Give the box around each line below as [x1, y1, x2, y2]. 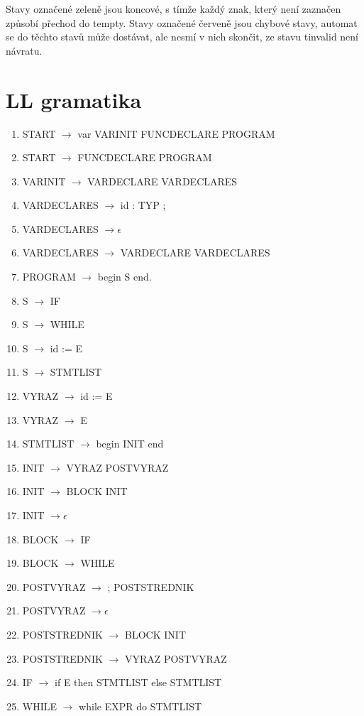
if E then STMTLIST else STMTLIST [55, 675, 222, 690]
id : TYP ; [120, 197, 166, 212]
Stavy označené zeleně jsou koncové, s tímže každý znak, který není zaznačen [6, 1, 341, 16]
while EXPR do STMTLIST [79, 698, 202, 713]
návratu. [6, 43, 43, 58]
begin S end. [97, 269, 152, 284]
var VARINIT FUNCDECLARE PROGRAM [77, 126, 275, 141]
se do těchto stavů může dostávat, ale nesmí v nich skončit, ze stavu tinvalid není [6, 29, 358, 44]
